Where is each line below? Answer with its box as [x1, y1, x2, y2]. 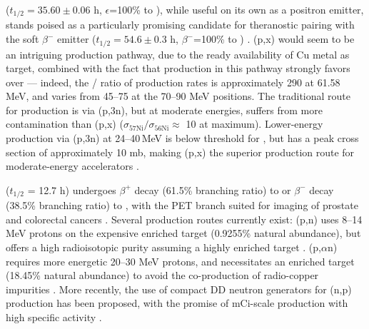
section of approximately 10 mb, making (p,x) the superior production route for [6, 144, 355, 159]
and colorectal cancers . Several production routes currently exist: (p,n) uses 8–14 [6, 211, 363, 226]
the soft [6, 31, 39, 46]
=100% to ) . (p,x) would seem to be [193, 31, 355, 46]
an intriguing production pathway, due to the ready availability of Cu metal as [6, 46, 350, 61]
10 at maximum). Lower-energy [186, 116, 323, 131]
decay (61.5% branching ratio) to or [134, 182, 291, 197]
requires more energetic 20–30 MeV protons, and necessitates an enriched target [6, 253, 355, 268]
